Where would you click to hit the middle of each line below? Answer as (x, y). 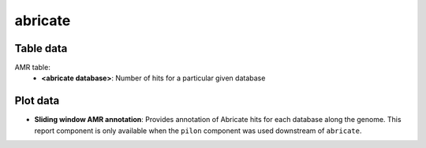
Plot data (37, 101)
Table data (41, 48)
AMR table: (32, 68)
